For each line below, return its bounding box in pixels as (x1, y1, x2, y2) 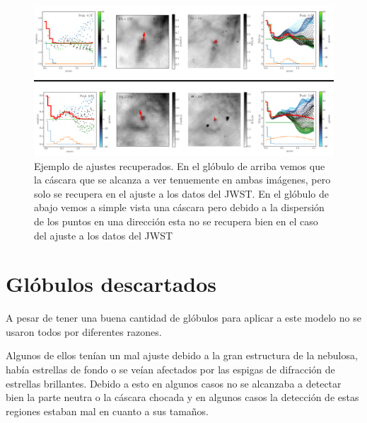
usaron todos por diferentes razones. (6, 324, 162, 339)
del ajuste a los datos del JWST (34, 227, 173, 242)
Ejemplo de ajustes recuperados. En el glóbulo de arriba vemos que (34, 158, 325, 173)
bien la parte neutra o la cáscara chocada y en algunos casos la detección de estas (6, 390, 359, 405)
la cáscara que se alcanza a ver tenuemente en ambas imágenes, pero (34, 172, 331, 187)
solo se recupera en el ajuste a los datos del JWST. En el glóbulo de (34, 186, 329, 201)
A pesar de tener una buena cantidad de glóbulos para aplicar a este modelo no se (6, 310, 361, 325)
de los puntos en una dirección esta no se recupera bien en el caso (34, 213, 318, 228)
